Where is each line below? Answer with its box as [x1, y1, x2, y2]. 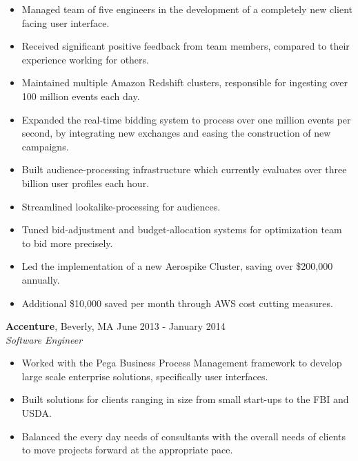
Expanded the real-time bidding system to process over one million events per [21, 112, 351, 126]
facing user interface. [21, 15, 110, 30]
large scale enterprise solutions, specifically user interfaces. [21, 369, 268, 383]
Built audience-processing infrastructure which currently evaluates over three [21, 162, 347, 177]
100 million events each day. [21, 88, 140, 103]
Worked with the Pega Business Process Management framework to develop [21, 355, 342, 370]
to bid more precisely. [21, 235, 113, 250]
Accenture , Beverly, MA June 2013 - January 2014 [6, 319, 226, 333]
